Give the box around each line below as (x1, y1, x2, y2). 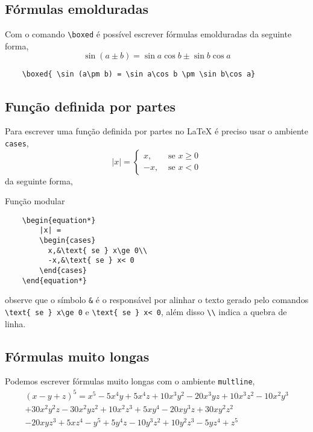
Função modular (5, 195, 65, 207)
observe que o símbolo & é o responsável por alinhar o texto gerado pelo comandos (5, 293, 309, 306)
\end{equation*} (22, 276, 87, 285)
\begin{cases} (39, 236, 96, 245)
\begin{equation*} (22, 216, 96, 225)
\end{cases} (39, 266, 87, 275)
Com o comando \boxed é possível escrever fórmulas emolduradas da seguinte (5, 28, 292, 40)
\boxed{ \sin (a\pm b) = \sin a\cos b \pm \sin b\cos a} (22, 70, 256, 79)
